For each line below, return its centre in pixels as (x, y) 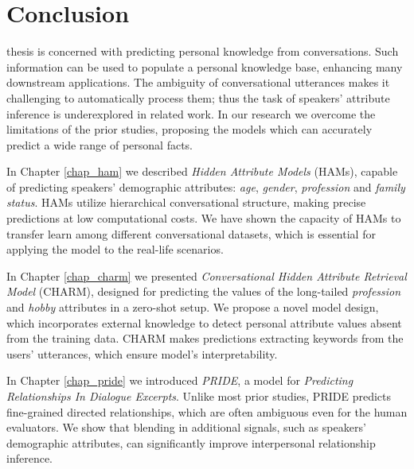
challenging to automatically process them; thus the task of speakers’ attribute (198, 97)
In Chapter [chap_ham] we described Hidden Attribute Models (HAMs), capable (202, 171)
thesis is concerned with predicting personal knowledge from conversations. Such (203, 51)
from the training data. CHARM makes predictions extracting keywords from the (205, 338)
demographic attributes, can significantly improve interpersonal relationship (191, 442)
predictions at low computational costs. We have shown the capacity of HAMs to (204, 218)
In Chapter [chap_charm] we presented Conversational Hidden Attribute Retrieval (207, 275)
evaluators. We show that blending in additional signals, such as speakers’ (186, 427)
